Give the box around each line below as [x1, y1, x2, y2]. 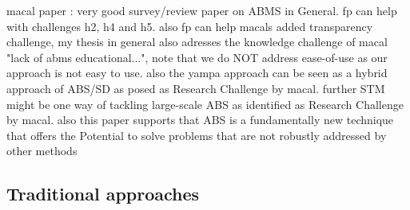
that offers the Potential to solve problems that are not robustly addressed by [6, 126, 387, 143]
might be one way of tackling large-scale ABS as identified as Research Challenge [6, 95, 404, 112]
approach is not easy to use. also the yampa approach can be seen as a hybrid [6, 64, 388, 81]
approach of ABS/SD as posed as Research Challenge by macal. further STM [6, 80, 385, 96]
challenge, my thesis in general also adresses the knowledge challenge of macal [6, 33, 388, 50]
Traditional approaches [6, 181, 200, 206]
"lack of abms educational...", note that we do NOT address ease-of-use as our [6, 49, 388, 65]
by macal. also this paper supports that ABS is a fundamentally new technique [6, 111, 394, 128]
